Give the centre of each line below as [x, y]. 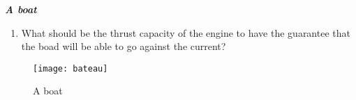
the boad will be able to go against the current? [124, 46]
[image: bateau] [71, 68]
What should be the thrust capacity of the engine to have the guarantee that [186, 32]
